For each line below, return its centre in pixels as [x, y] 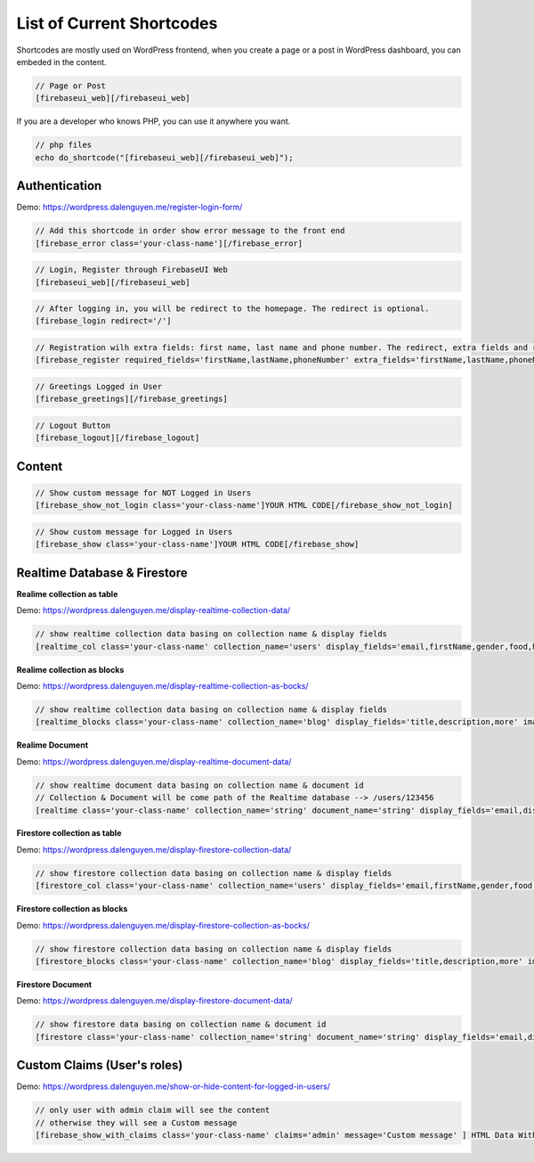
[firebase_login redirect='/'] [104, 321]
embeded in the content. [61, 61]
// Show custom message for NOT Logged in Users [143, 493]
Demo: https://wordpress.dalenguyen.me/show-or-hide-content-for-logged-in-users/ [174, 1086]
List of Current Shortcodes [117, 23]
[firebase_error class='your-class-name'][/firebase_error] [169, 243]
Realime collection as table [67, 593]
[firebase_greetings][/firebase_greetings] [132, 399]
